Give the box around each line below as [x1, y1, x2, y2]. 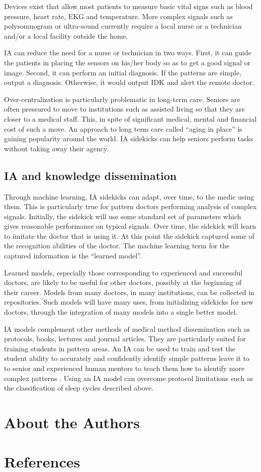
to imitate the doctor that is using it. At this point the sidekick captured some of [4, 230, 254, 241]
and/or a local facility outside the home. [4, 30, 128, 41]
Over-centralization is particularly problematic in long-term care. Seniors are [4, 93, 240, 104]
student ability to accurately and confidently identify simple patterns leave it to [4, 353, 249, 363]
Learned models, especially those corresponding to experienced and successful [4, 267, 243, 277]
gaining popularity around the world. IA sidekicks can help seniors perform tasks [4, 133, 253, 144]
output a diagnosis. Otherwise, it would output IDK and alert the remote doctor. [4, 77, 254, 87]
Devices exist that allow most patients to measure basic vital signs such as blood [4, 1, 253, 11]
